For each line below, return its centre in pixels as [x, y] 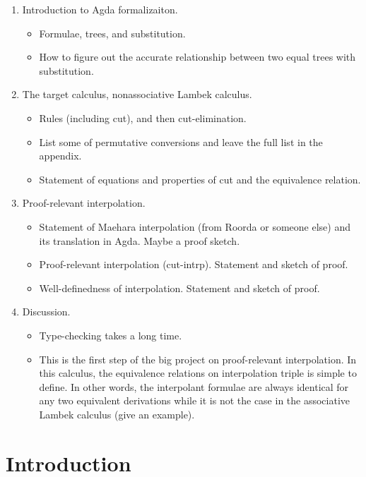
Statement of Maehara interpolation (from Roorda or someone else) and [195, 226]
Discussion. [46, 312]
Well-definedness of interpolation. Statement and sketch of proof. [179, 288]
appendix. [60, 156]
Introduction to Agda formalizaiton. [100, 9]
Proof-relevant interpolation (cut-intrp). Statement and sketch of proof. [194, 264]
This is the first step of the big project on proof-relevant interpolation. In [198, 359]
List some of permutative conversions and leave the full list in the [181, 141]
